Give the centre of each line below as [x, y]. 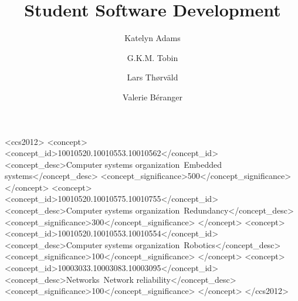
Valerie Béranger [153, 97]
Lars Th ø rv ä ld [153, 77]
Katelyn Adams [153, 38]
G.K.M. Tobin [153, 57]
